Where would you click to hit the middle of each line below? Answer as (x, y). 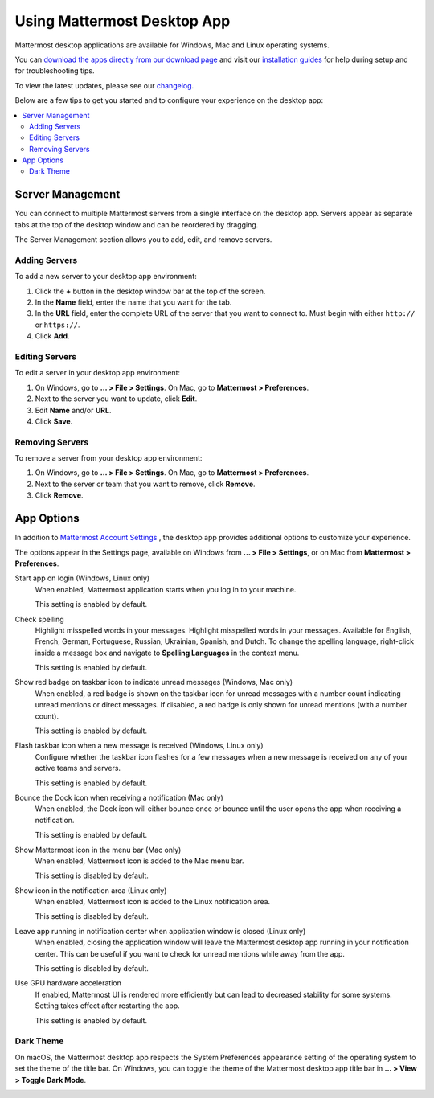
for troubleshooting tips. (55, 71)
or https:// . (57, 325)
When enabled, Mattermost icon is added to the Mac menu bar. (139, 861)
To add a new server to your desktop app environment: (106, 277)
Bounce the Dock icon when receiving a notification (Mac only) (119, 797)
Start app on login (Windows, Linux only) (82, 578)
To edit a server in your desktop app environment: (98, 373)
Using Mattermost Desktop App (123, 21)
